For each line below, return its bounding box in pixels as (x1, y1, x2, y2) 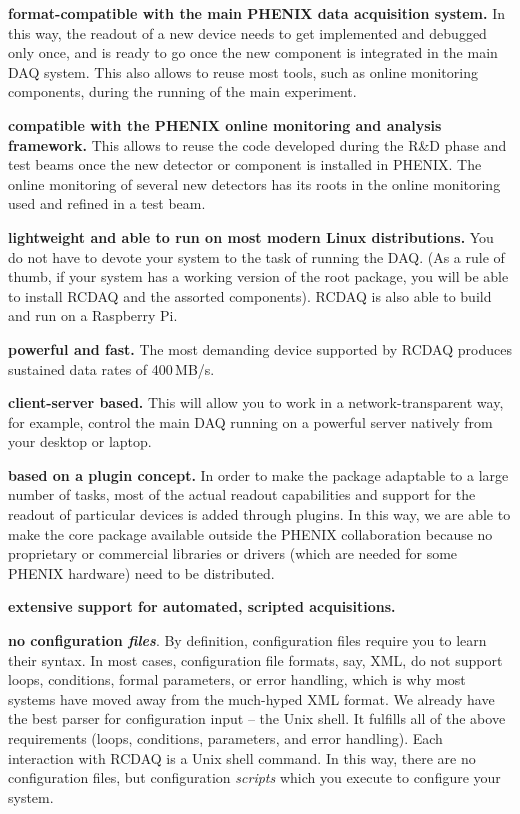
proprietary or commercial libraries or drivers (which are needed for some (8, 543, 458, 564)
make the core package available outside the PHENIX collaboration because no (8, 523, 493, 544)
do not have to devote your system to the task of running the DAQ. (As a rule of (8, 246, 505, 267)
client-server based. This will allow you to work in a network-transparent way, (8, 392, 504, 413)
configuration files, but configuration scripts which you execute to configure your (8, 767, 501, 788)
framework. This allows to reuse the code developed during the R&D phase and (8, 134, 507, 155)
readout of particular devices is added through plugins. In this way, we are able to (8, 504, 511, 525)
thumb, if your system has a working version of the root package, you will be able (8, 266, 509, 287)
